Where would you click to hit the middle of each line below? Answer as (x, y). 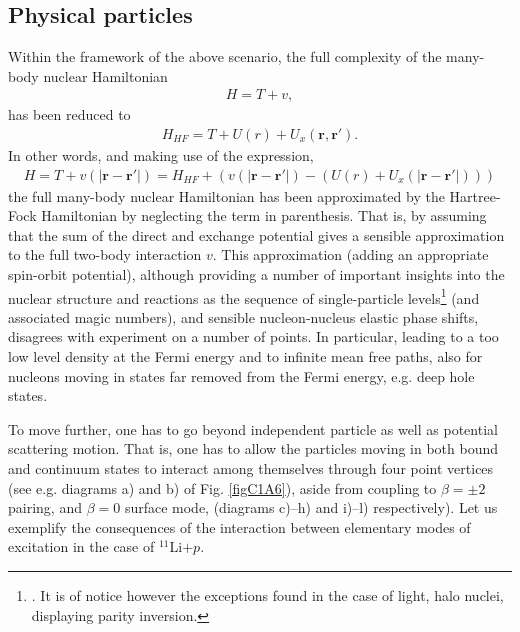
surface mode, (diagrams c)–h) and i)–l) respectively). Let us (311, 507)
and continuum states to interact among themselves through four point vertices (251, 468)
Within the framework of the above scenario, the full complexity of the (225, 56)
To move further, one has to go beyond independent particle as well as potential (253, 428)
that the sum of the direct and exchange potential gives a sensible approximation (256, 234)
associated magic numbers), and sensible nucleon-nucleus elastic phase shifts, (243, 316)
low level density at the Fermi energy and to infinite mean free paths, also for (245, 356)
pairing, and (45, 507)
